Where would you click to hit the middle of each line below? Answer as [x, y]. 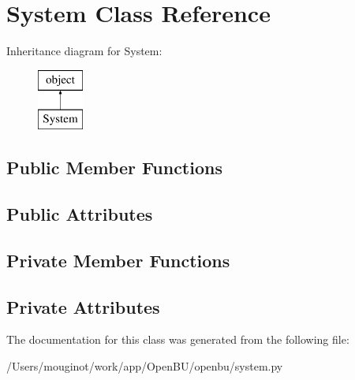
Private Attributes [83, 306]
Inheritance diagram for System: [84, 51]
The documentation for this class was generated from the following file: [178, 339]
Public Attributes [80, 214]
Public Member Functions [114, 168]
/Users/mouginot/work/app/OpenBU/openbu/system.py [145, 366]
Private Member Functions [118, 260]
